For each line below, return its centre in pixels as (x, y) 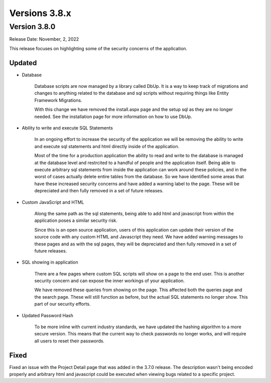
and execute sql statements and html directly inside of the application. (107, 146)
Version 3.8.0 (32, 27)
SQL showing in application (50, 262)
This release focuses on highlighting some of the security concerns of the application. (98, 48)
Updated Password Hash (48, 315)
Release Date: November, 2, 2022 (44, 39)
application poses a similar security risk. (76, 220)
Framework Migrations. (58, 100)
